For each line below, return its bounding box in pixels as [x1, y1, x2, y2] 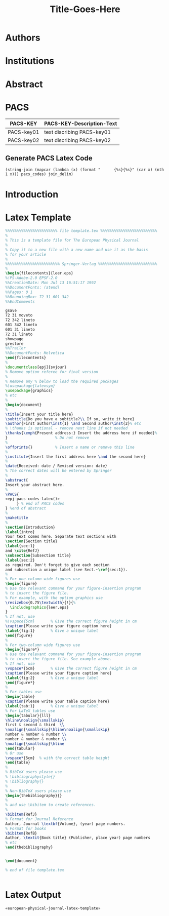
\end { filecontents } [5, 355, 47, 361]
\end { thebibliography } [5, 845, 53, 850]
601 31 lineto [5, 327, 35, 332]
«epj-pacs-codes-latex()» [5, 496, 60, 502]
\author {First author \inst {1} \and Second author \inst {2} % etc [5, 421, 142, 426]
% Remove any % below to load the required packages [5, 379, 119, 384]
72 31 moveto [5, 313, 33, 318]
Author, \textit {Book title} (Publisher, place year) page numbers [5, 835, 151, 841]
